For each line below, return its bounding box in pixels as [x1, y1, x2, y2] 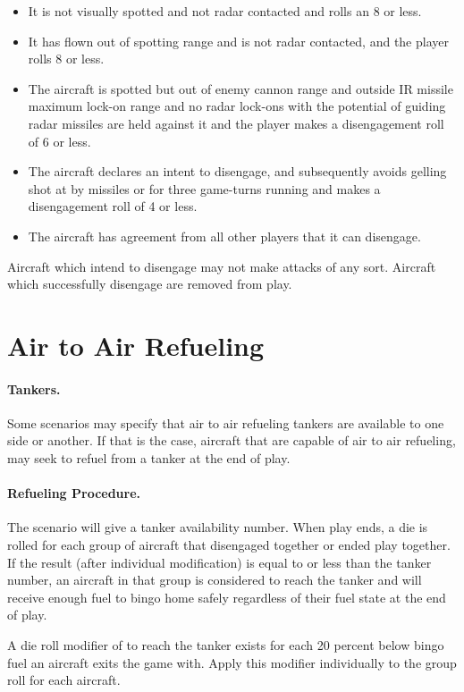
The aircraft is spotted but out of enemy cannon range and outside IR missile [28, 79, 453, 97]
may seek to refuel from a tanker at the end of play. [7, 449, 291, 468]
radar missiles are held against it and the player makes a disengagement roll [28, 114, 444, 132]
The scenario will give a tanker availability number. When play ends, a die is [7, 518, 428, 536]
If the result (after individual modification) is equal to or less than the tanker [7, 553, 432, 571]
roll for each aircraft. [7, 671, 121, 689]
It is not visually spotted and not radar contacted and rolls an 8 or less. [28, 2, 422, 20]
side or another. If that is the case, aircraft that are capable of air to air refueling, [7, 431, 456, 450]
